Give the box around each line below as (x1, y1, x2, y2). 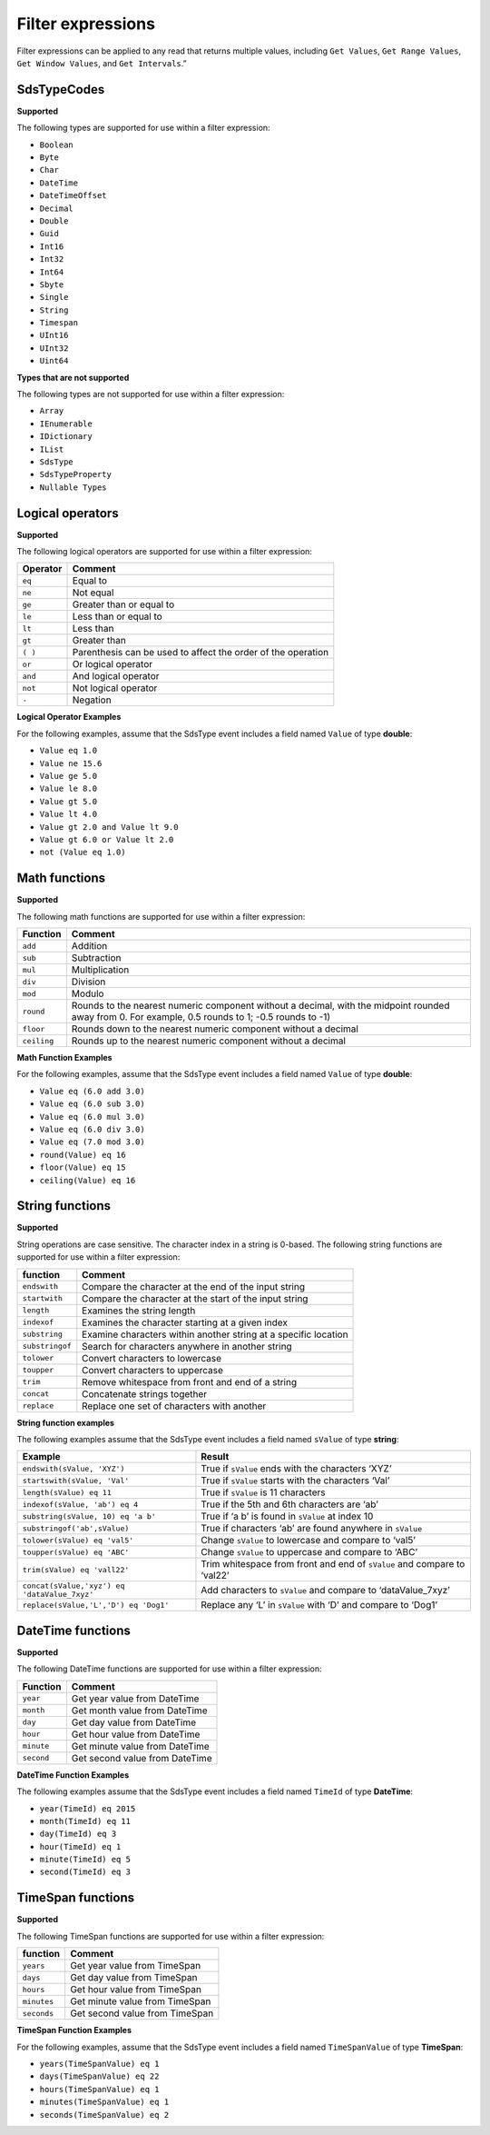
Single (39, 292, 69, 303)
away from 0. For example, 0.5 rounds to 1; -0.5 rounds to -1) (71, 1011, 331, 1023)
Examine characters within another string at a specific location (82, 1328, 348, 1341)
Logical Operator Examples (16, 712, 122, 723)
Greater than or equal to (72, 598, 175, 611)
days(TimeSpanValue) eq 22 (39, 2071, 160, 2081)
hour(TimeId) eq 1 (39, 1841, 122, 1851)
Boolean (39, 139, 74, 150)
